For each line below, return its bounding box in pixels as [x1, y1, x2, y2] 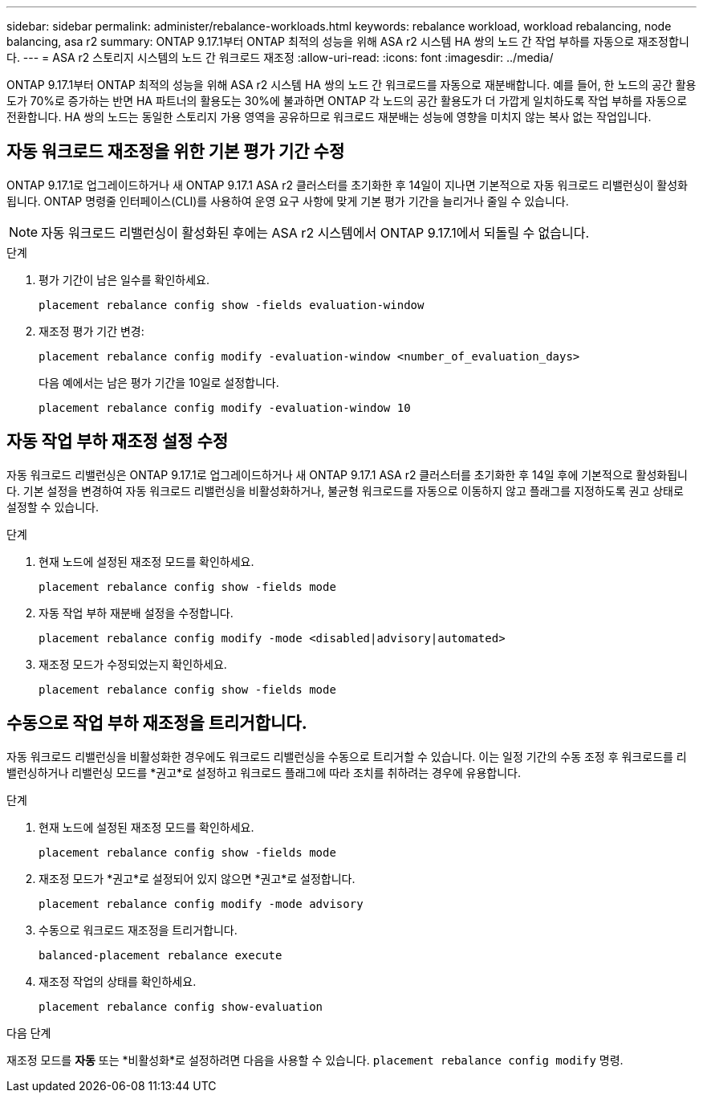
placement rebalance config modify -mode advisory [39, 897, 364, 910]
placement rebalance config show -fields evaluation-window [39, 298, 425, 311]
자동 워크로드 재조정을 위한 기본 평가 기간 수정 [6, 141, 345, 162]
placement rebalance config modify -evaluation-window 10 [39, 401, 411, 414]
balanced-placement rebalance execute [39, 948, 282, 962]
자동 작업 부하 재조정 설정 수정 [6, 431, 229, 452]
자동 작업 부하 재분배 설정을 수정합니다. [39, 605, 234, 620]
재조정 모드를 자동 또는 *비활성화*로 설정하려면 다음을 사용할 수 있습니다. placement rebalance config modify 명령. [6, 1052, 624, 1067]
